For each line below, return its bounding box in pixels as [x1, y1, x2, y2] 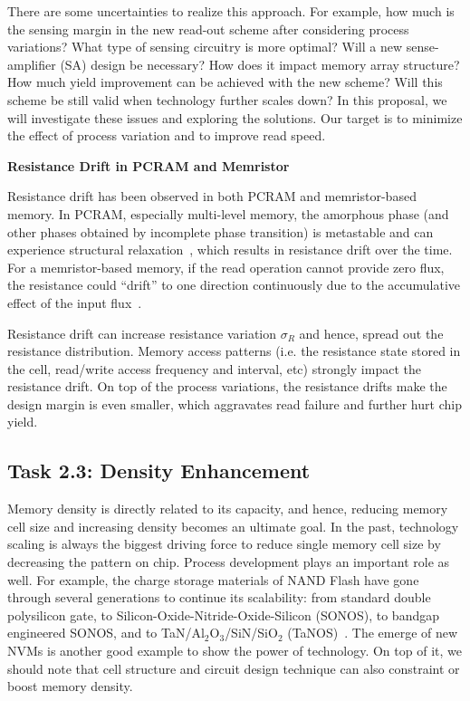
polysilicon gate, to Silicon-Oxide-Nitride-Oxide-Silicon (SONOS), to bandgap [7, 605, 439, 624]
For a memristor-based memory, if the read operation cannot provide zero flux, [7, 257, 445, 276]
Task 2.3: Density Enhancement [7, 456, 311, 485]
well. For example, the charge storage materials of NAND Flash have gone [7, 570, 419, 589]
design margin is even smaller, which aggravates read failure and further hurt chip [7, 394, 462, 413]
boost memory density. [7, 677, 133, 696]
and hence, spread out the [299, 323, 444, 342]
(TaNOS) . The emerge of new [287, 623, 458, 642]
